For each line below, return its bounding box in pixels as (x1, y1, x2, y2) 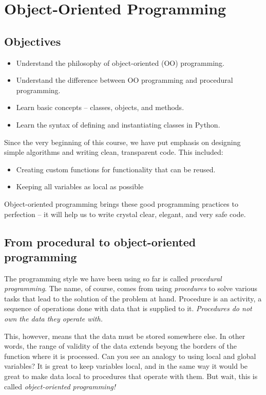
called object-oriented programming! (4, 381, 116, 391)
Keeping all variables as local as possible (16, 181, 144, 192)
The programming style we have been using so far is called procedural (4, 273, 222, 283)
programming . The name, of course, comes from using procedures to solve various (4, 283, 257, 294)
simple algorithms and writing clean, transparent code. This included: (4, 147, 223, 157)
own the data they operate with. (4, 313, 103, 324)
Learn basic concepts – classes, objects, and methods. (16, 102, 184, 113)
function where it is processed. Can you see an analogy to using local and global (4, 350, 256, 361)
